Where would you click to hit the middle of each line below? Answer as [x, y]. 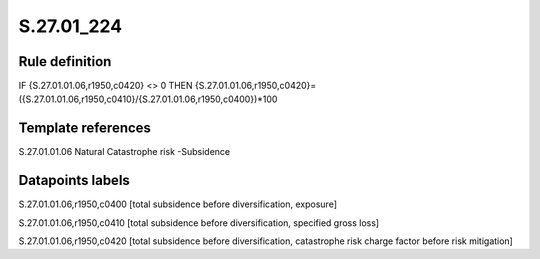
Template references [85, 128]
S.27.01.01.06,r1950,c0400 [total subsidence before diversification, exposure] [177, 204]
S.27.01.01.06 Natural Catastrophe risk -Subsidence [124, 152]
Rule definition [65, 61]
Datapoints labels [74, 180]
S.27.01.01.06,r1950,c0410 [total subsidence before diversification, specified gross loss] [199, 222]
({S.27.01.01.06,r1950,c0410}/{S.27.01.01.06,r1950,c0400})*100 [148, 99]
